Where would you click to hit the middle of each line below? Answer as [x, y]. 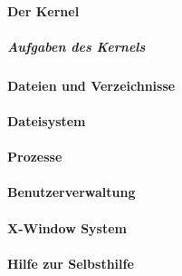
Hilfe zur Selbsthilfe [71, 263]
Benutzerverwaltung [72, 192]
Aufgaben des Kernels [77, 46]
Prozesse [35, 157]
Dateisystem [47, 120]
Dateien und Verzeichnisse [91, 85]
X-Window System [67, 227]
